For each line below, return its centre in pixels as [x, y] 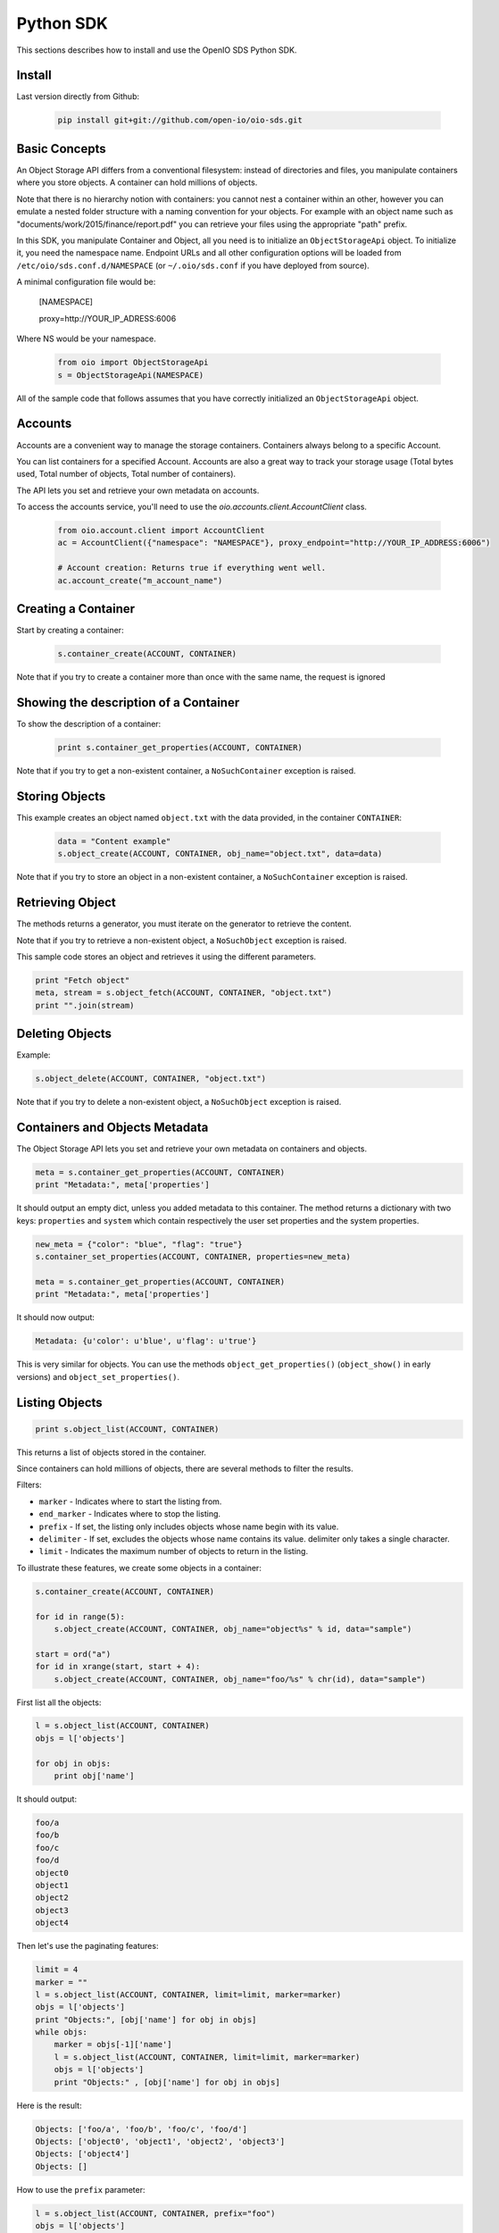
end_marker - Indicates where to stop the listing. [130, 1514]
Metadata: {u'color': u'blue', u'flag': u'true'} [146, 1341]
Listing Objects [59, 1402]
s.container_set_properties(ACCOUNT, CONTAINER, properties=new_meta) [193, 1257]
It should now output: [56, 1317]
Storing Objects [61, 796]
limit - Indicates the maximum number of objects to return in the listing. [173, 1551]
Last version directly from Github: [78, 96]
